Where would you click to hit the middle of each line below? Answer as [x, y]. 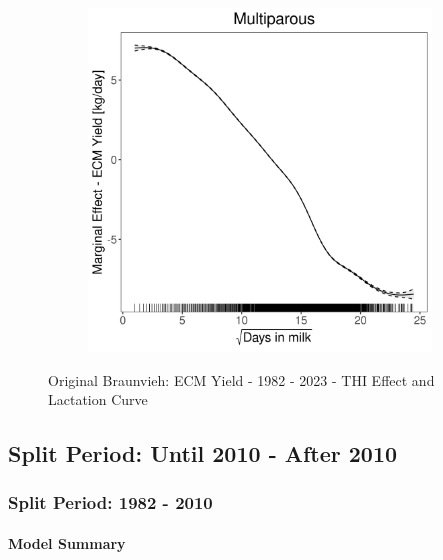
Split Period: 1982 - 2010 [110, 502]
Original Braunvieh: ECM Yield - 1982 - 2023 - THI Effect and [241, 379]
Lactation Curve [98, 399]
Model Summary [67, 543]
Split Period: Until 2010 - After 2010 [203, 453]
